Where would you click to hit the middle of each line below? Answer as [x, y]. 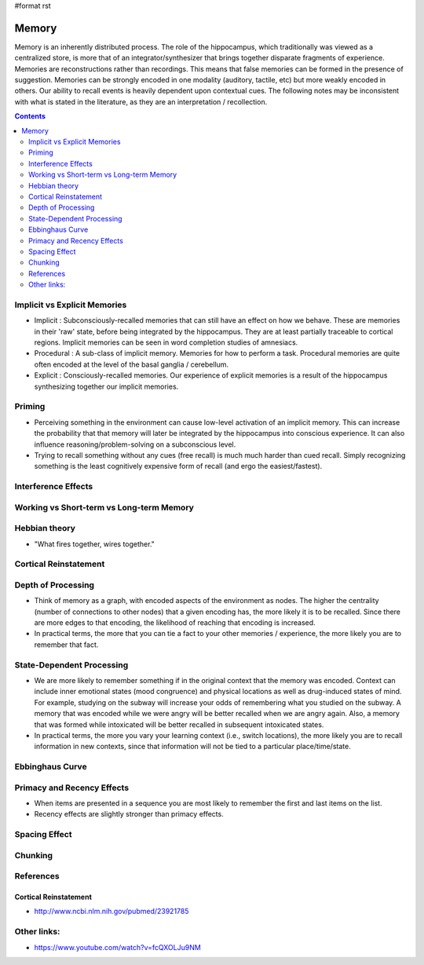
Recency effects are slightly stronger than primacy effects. [129, 814]
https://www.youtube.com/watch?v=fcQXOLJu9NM [118, 947]
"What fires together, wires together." [94, 544]
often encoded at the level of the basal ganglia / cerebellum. [132, 364]
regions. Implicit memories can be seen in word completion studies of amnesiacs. [166, 342]
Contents [30, 116]
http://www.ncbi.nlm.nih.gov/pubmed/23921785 [111, 912]
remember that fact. [66, 645]
